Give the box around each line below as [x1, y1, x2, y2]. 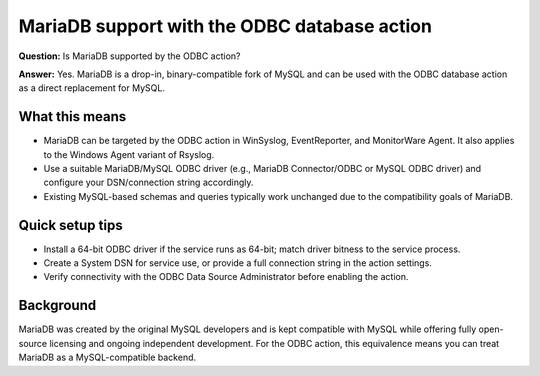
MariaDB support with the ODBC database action [18, 15, 432, 37]
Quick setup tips [18, 216, 124, 234]
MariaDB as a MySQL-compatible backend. [18, 351, 197, 364]
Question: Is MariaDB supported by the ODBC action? [18, 50, 241, 62]
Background [18, 297, 97, 314]
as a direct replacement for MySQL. [18, 82, 165, 94]
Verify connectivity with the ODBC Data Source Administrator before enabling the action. [43, 271, 409, 283]
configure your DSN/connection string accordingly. [43, 176, 254, 189]
